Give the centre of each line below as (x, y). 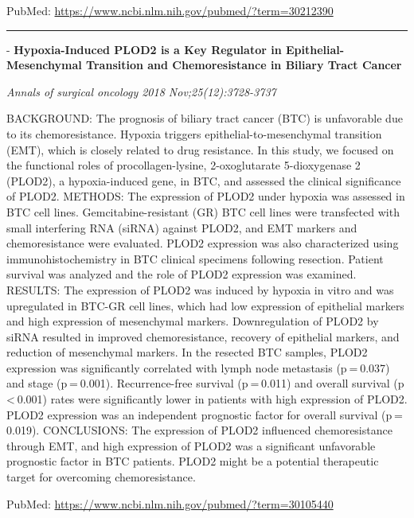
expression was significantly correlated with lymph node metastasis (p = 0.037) (198, 367)
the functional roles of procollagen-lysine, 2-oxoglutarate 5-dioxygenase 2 (184, 165)
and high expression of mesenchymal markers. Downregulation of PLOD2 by (193, 321)
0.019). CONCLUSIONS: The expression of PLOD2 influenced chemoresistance (199, 430)
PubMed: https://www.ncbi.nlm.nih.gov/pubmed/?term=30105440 (170, 503)
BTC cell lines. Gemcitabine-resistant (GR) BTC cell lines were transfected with (203, 211)
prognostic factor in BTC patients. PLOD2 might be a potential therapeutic (193, 461)
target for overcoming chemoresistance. (101, 477)
